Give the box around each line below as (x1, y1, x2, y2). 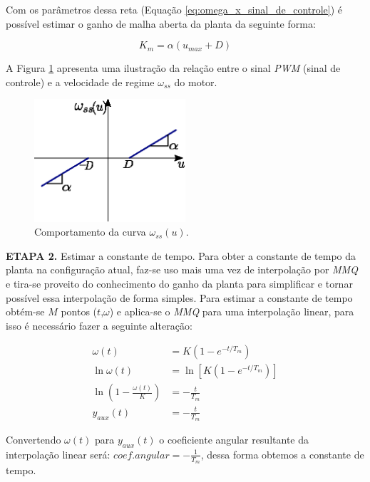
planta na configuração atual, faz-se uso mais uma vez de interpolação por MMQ (6, 262, 358, 277)
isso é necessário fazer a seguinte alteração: (6, 318, 192, 332)
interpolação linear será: (6, 446, 111, 461)
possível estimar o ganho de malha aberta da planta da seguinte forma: (6, 16, 316, 31)
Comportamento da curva (34, 224, 146, 239)
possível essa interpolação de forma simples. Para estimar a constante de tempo (6, 290, 353, 305)
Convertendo (6, 432, 61, 447)
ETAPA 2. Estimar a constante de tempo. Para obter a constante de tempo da (6, 248, 356, 263)
